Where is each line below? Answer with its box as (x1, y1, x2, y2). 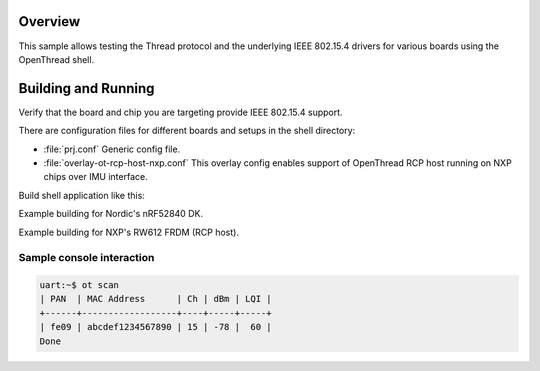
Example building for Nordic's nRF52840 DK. (18, 208, 204, 220)
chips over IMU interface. (43, 171, 149, 183)
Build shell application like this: (18, 189, 145, 201)
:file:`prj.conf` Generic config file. (43, 143, 181, 155)
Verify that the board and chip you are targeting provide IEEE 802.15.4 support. (18, 106, 344, 118)
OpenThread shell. (18, 53, 95, 65)
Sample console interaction (18, 251, 155, 265)
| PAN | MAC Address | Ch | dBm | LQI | (39, 293, 272, 305)
